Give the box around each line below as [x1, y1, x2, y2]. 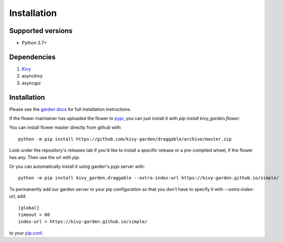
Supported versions [9, 26, 72, 35]
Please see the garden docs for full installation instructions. [9, 106, 131, 112]
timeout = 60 [18, 211, 50, 217]
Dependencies [9, 52, 56, 61]
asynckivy [21, 73, 43, 79]
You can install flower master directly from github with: [9, 124, 122, 130]
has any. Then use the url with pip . [9, 154, 80, 160]
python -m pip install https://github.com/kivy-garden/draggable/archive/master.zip [18, 136, 232, 142]
